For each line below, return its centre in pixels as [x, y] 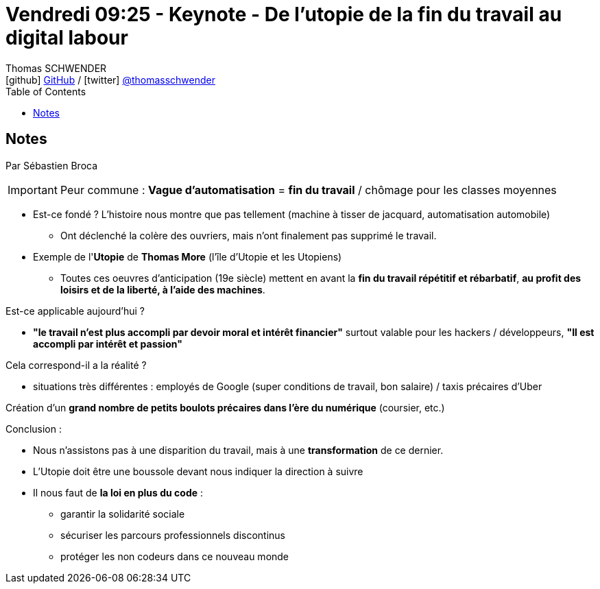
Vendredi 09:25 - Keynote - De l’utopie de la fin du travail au [284, 14]
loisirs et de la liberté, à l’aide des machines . [163, 289]
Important [33, 190]
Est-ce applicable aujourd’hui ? [75, 311]
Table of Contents [46, 91]
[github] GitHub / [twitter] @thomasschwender [110, 80]
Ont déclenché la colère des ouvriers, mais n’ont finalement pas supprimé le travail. [249, 235]
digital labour [67, 38]
